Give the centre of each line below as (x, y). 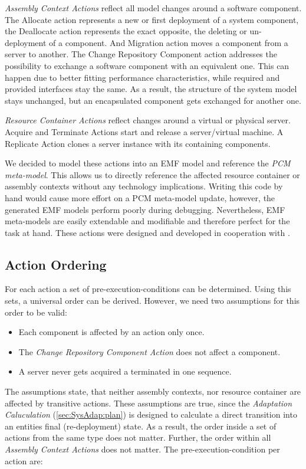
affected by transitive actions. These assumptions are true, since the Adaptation (149, 403)
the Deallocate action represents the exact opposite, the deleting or (126, 31)
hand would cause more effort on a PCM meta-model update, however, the (140, 197)
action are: (24, 460)
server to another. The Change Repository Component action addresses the (141, 54)
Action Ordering (56, 264)
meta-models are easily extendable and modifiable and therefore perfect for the (147, 221)
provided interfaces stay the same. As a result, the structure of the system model (151, 89)
